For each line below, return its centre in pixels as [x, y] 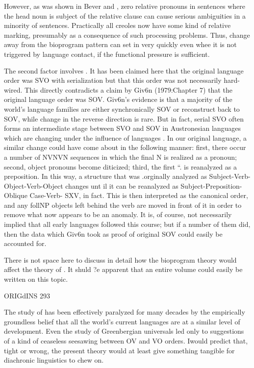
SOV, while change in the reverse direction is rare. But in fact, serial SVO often [124, 118]
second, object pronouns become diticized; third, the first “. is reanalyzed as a [120, 166]
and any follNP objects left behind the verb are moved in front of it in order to [123, 205]
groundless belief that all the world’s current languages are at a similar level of [122, 321]
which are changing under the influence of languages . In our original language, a [125, 137]
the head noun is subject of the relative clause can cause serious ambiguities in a [125, 15]
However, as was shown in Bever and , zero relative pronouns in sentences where [125, 6]
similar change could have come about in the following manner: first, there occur [125, 147]
